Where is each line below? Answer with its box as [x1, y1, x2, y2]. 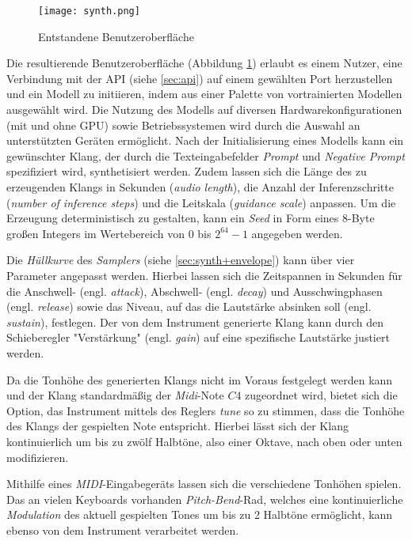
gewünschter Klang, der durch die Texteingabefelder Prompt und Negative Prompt [6, 147, 405, 164]
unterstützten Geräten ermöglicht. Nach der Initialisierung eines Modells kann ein [6, 132, 404, 149]
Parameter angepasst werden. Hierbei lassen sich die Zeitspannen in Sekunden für [6, 267, 402, 283]
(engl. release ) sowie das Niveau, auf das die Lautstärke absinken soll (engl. [6, 298, 372, 315]
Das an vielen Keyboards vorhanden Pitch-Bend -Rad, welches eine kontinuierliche [6, 490, 403, 507]
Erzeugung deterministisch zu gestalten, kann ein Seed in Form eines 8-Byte [6, 210, 375, 226]
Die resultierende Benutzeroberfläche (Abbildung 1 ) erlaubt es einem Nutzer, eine [6, 55, 402, 71]
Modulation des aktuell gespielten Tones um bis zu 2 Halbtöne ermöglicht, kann [6, 506, 393, 523]
